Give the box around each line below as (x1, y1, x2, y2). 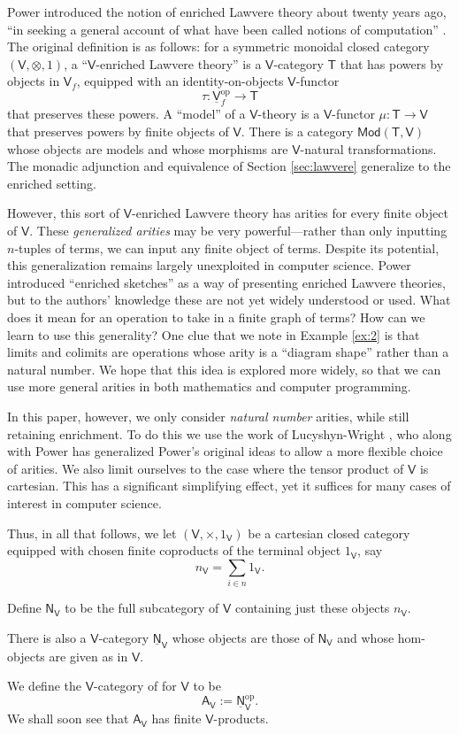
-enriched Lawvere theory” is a (96, 54, 262, 73)
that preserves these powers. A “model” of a (7, 104, 246, 123)
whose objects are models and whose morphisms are (7, 139, 288, 158)
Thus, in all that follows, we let (7, 523, 177, 542)
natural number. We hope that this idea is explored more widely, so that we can (7, 359, 441, 378)
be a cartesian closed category (248, 523, 410, 542)
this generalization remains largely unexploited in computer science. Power (7, 256, 411, 274)
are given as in (49, 646, 128, 665)
